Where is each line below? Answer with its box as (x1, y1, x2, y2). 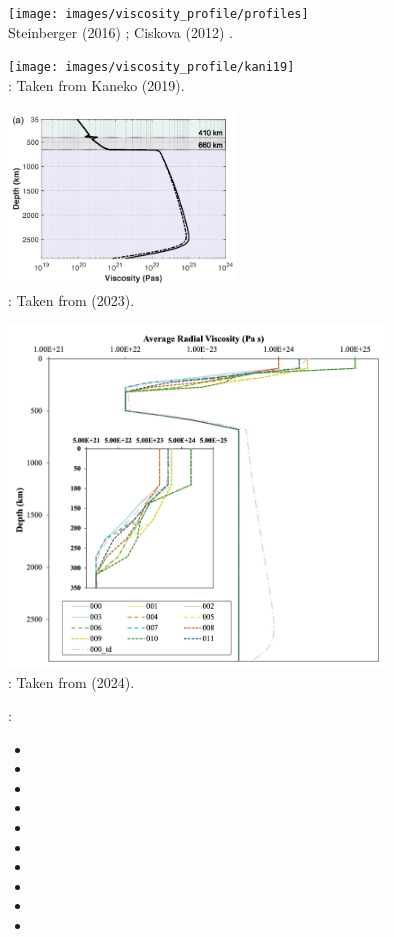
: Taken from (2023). (8, 290, 135, 310)
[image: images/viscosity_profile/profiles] (8, 7, 309, 21)
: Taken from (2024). (8, 671, 135, 692)
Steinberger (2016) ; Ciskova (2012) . (8, 21, 233, 42)
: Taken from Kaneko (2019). (8, 74, 185, 95)
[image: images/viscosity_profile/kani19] (8, 60, 295, 75)
